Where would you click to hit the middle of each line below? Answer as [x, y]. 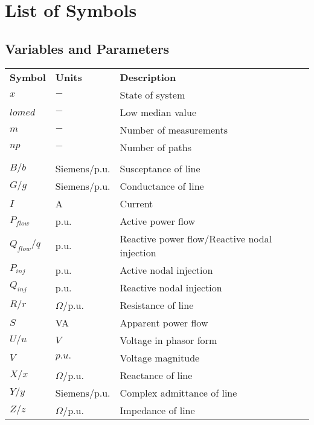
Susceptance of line [160, 168]
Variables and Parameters [87, 48]
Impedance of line [157, 410]
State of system [152, 94]
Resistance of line [157, 305]
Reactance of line [156, 375]
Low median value [158, 112]
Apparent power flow [164, 322]
